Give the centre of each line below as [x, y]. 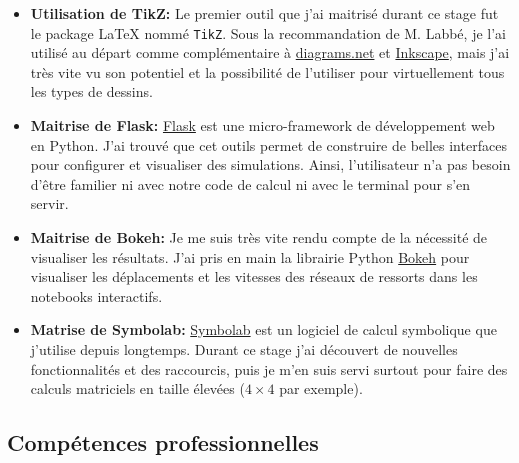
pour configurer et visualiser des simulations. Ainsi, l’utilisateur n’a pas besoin [270, 164]
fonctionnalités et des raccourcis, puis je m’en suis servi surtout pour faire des [269, 368]
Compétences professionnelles [163, 442]
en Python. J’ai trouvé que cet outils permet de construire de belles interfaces [268, 144]
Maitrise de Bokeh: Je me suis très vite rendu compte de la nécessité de [259, 237]
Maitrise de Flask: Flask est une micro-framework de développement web [262, 125]
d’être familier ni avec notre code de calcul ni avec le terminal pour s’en [250, 183]
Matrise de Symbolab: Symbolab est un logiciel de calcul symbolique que [263, 329]
